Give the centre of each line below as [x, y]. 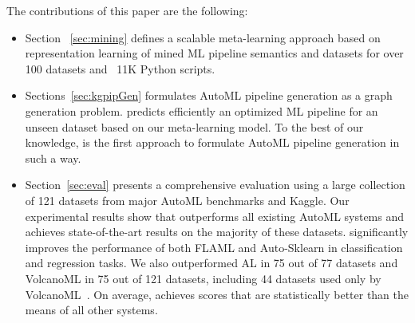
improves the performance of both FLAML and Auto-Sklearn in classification [214, 247]
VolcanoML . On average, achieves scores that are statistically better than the [217, 294]
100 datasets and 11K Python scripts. [120, 68]
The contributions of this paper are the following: [127, 10]
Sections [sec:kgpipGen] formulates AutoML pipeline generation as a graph [209, 95]
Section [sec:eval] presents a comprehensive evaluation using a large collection [215, 185]
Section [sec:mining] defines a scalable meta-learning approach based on [203, 37]
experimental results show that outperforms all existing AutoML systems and [215, 216]
